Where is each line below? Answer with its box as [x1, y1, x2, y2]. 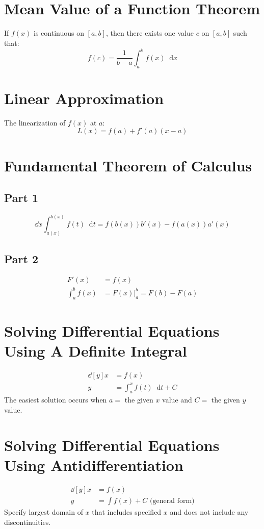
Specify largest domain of [4, 507, 83, 517]
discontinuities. [4, 516, 51, 527]
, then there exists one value [105, 28, 194, 38]
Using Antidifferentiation [4, 455, 183, 475]
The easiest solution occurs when [4, 394, 107, 405]
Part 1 [4, 190, 39, 206]
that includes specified [92, 507, 162, 517]
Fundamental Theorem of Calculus [4, 155, 252, 175]
